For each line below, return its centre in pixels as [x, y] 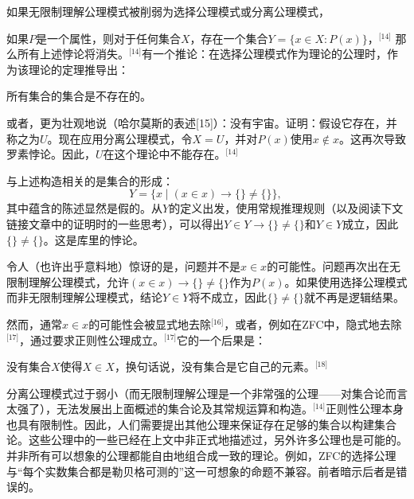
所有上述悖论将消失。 [73, 54]
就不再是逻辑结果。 [355, 297]
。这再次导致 [372, 138]
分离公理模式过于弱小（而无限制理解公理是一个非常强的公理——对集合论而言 [207, 393]
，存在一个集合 [229, 38]
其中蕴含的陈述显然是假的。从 [84, 208]
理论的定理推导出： [78, 69]
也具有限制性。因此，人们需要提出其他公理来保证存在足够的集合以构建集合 [201, 424]
